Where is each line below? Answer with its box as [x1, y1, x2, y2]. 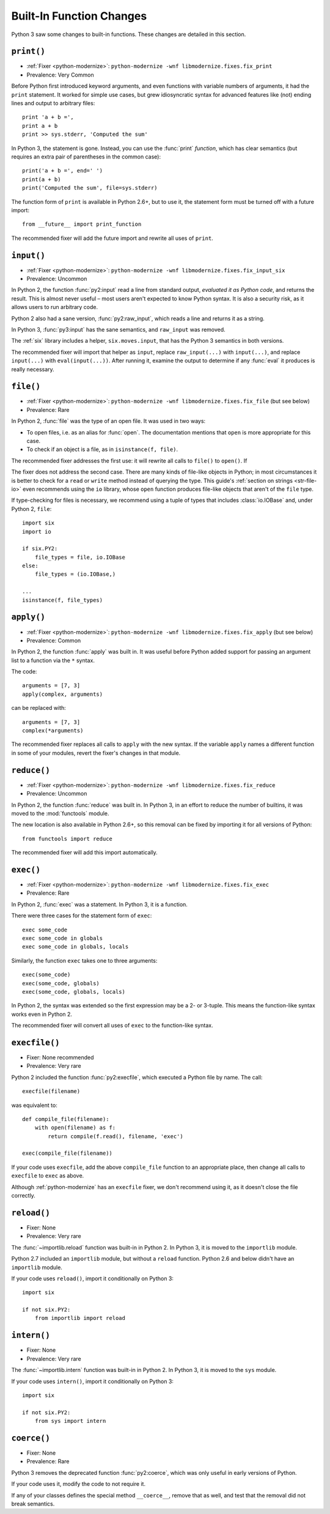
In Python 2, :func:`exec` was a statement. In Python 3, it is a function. [11, 900, 188, 908]
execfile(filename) [22, 1088, 81, 1095]
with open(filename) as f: [34, 1124, 116, 1132]
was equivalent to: [11, 1102, 57, 1109]
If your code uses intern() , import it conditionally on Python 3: [11, 1378, 174, 1385]
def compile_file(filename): [22, 1116, 109, 1122]
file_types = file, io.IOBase [34, 554, 125, 561]
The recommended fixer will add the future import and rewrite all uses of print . [11, 234, 213, 242]
